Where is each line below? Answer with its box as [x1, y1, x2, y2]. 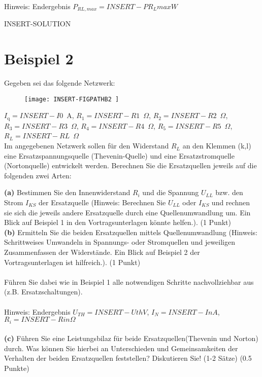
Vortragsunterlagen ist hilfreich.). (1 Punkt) [4, 256, 141, 267]
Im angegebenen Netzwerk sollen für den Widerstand [4, 140, 169, 151]
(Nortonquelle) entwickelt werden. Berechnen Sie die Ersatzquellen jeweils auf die [4, 160, 257, 171]
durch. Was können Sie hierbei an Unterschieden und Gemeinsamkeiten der [4, 343, 238, 353]
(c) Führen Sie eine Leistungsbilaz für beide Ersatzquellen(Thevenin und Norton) [4, 333, 258, 344]
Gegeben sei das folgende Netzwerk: [4, 78, 115, 88]
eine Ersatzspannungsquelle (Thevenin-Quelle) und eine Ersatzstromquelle [4, 150, 235, 161]
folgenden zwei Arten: [4, 170, 72, 180]
